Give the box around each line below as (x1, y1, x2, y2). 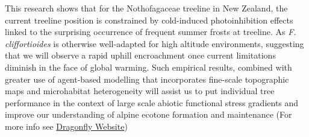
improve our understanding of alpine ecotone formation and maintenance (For (5, 108, 292, 121)
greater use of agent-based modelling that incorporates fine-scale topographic (5, 72, 289, 85)
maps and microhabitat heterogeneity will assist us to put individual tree (5, 84, 275, 97)
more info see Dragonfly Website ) (5, 119, 128, 132)
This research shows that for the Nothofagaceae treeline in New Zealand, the (5, 2, 288, 14)
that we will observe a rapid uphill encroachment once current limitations (5, 49, 276, 62)
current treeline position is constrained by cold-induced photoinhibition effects (5, 13, 293, 26)
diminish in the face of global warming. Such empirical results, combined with (5, 60, 292, 73)
